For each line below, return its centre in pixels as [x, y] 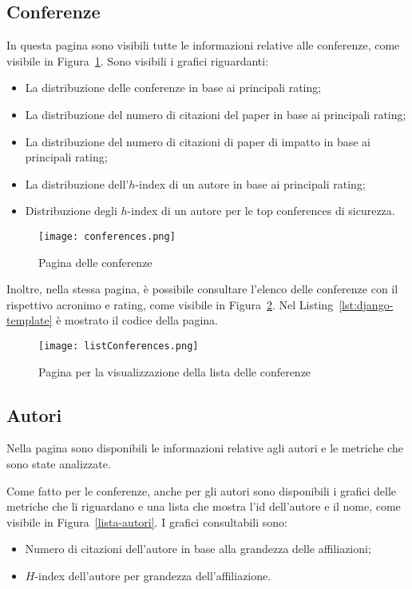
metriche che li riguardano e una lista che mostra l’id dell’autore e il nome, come [204, 506]
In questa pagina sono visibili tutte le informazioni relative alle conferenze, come [203, 45]
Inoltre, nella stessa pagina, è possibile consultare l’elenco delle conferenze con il [202, 289]
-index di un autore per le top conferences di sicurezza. [261, 211]
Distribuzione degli [71, 211]
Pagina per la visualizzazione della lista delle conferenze [175, 371]
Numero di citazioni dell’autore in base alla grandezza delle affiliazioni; [198, 549]
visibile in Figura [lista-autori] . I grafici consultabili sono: [147, 521]
